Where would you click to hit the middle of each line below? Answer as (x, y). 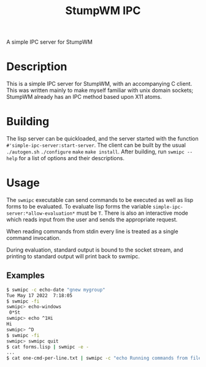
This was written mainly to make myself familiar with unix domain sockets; (100, 90)
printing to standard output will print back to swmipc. (73, 256)
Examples (25, 276)
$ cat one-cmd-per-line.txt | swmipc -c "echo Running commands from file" (105, 358)
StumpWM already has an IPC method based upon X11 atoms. (84, 97)
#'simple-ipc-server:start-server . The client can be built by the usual (96, 145)
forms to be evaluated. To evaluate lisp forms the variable (79, 207)
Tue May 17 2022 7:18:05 (39, 295)
